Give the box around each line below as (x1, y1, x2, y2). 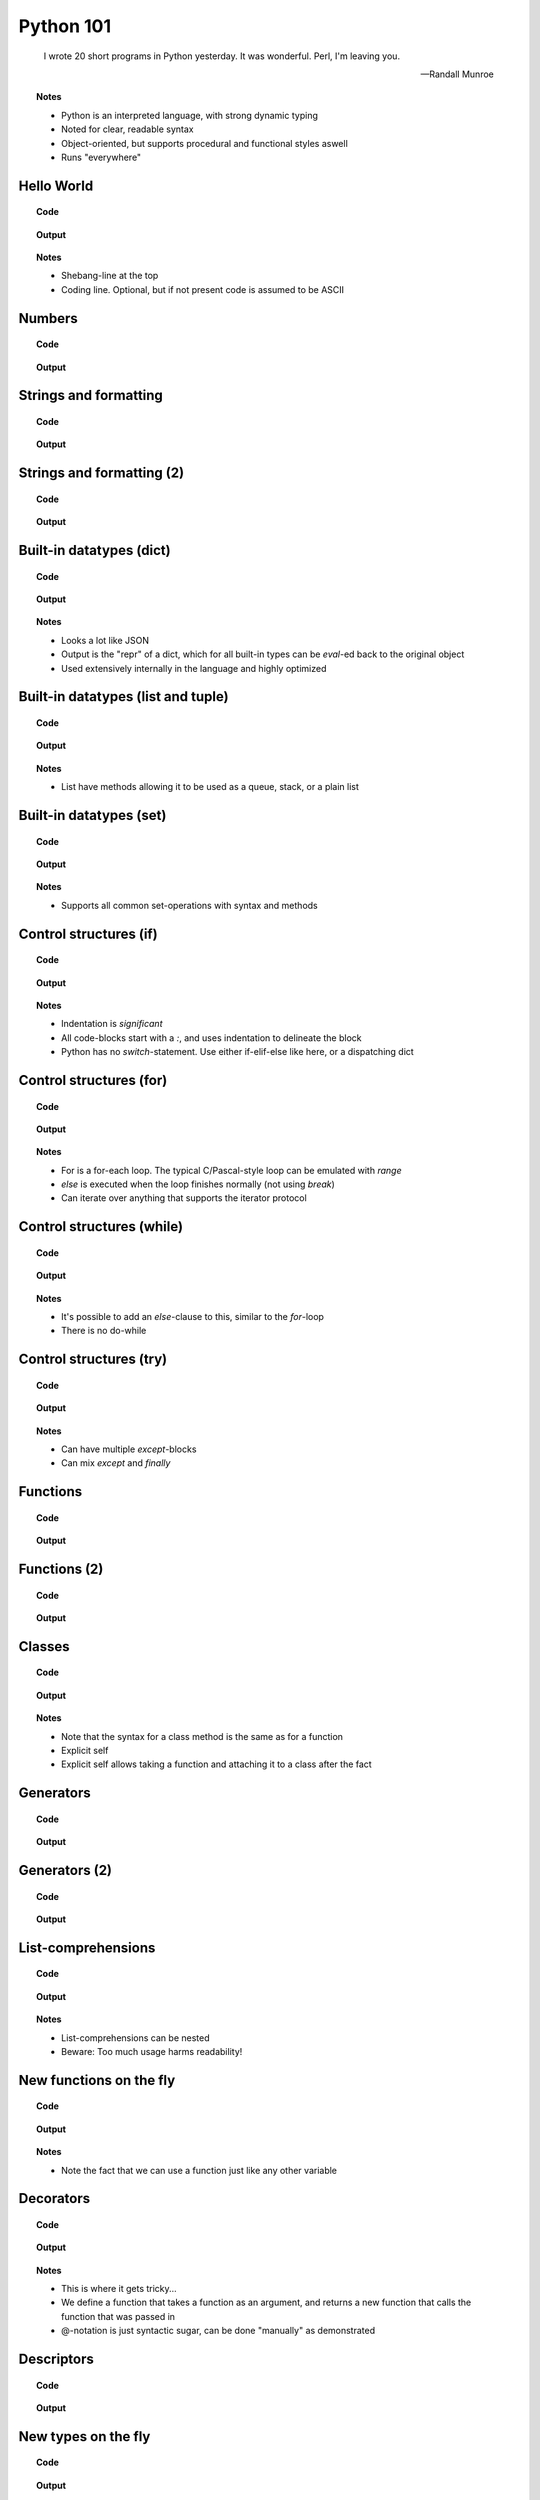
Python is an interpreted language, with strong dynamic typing (61, 109, 319, 121)
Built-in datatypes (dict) (18, 542, 171, 559)
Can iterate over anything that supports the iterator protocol (61, 1192, 307, 1204)
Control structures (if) (18, 925, 159, 942)
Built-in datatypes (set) (18, 807, 167, 824)
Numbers (18, 310, 79, 327)
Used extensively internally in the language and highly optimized (61, 662, 327, 674)
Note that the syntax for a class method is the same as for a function (61, 1730, 344, 1742)
